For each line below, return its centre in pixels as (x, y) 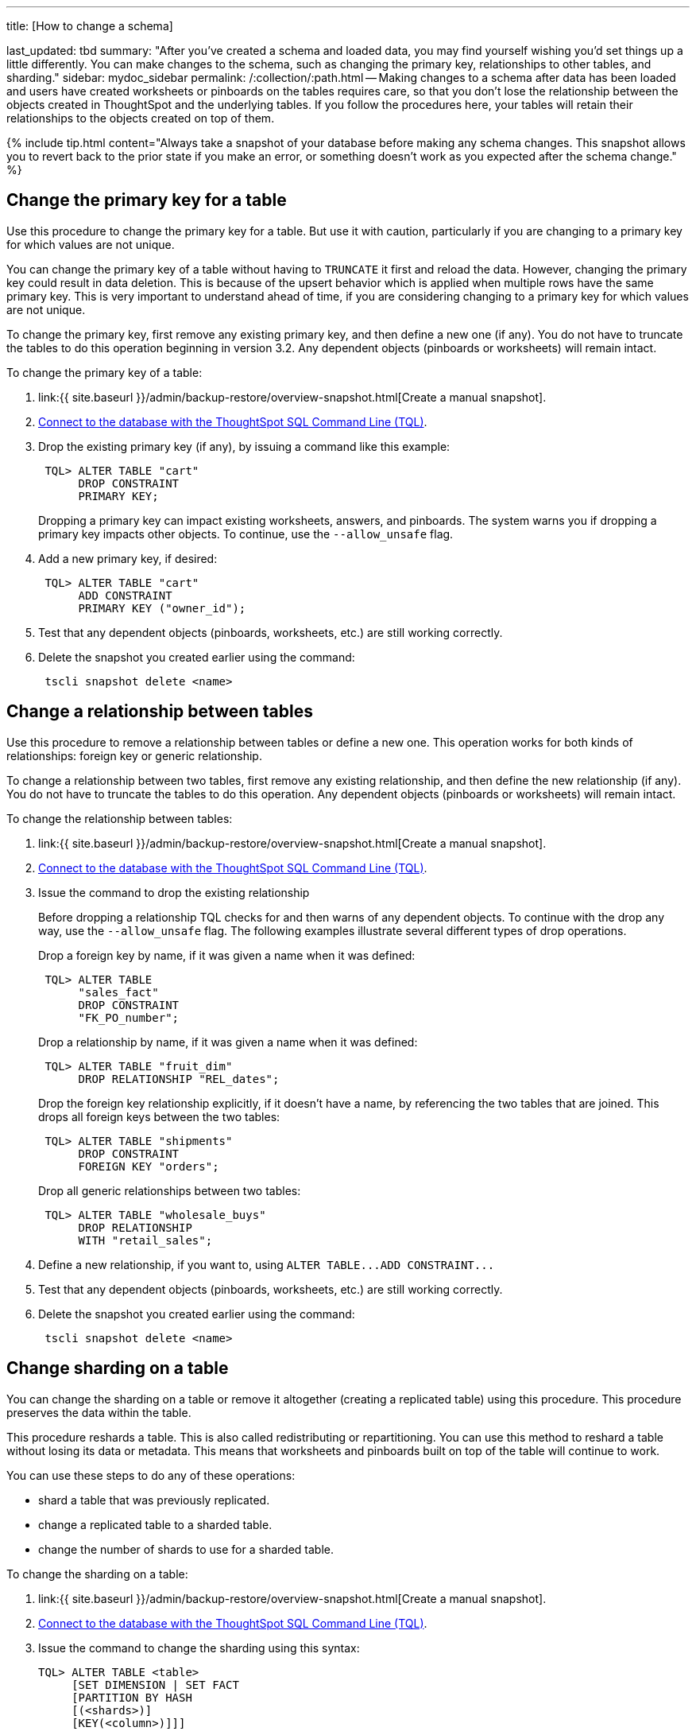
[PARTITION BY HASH (132, 1697)
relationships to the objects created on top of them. (141, 118)
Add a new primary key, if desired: (128, 558)
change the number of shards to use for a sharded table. (186, 1549)
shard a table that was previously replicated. (154, 1500)
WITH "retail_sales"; (145, 1240)
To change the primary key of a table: (104, 372)
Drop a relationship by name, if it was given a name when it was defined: (228, 1042)
